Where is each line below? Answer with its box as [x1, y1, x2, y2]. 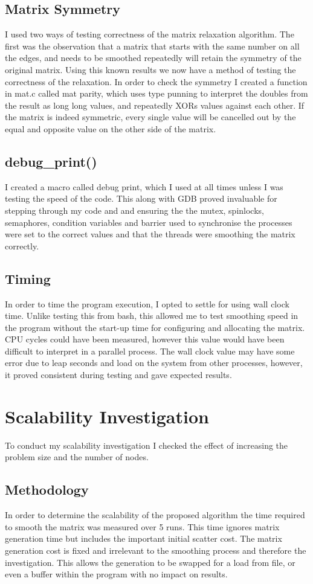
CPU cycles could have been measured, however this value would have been [5, 333, 285, 345]
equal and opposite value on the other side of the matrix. [5, 122, 216, 135]
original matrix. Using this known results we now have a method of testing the [5, 63, 296, 75]
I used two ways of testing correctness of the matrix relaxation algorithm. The [5, 28, 294, 40]
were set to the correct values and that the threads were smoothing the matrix [5, 228, 295, 240]
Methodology [5, 480, 89, 499]
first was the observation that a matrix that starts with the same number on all [5, 39, 300, 52]
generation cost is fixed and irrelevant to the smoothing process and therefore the [5, 544, 306, 556]
